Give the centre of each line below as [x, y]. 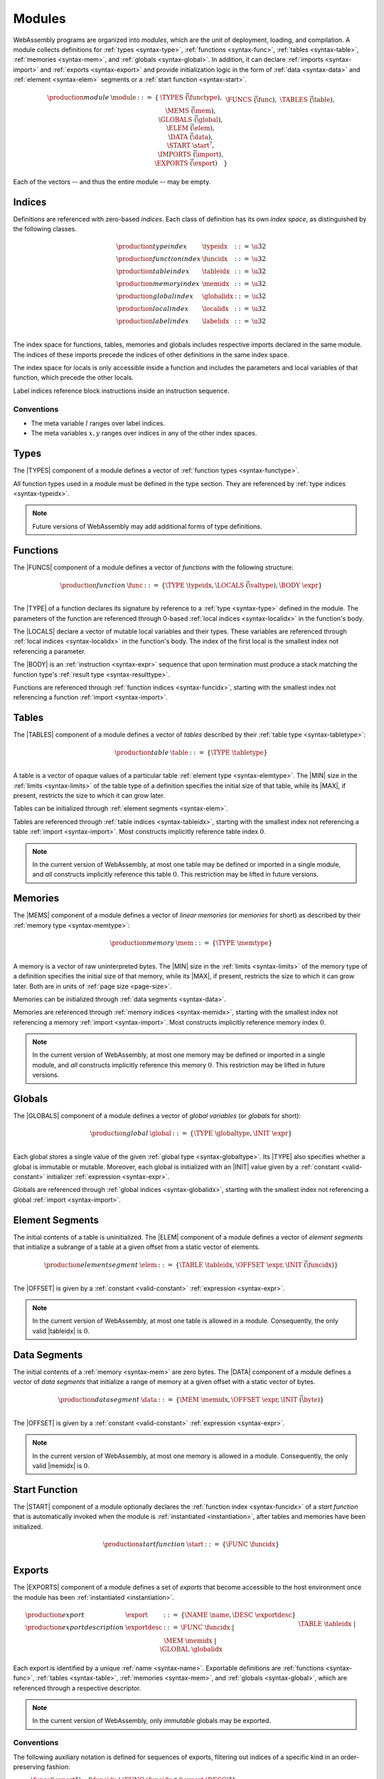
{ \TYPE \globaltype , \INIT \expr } [241, 1134]
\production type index [152, 247]
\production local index [153, 309]
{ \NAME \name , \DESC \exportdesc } [238, 1615]
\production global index [155, 296]
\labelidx [215, 321]
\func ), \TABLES [282, 100]
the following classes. [45, 229]
